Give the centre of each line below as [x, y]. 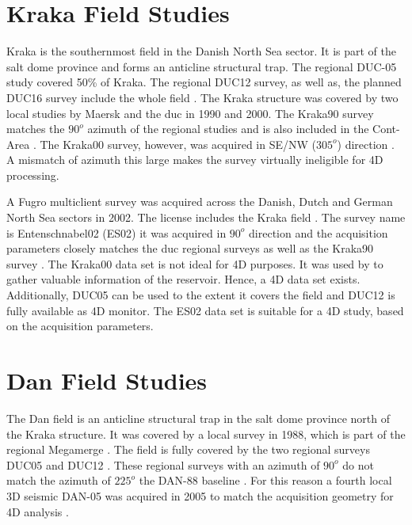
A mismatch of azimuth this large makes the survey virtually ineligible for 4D [195, 160]
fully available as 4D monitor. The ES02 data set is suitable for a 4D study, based [205, 310]
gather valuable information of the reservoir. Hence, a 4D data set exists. [183, 279]
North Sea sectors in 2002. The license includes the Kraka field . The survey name [206, 217]
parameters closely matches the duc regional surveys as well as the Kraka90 [190, 248]
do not [358, 464]
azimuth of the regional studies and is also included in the [228, 129]
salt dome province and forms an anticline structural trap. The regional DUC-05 [202, 66]
